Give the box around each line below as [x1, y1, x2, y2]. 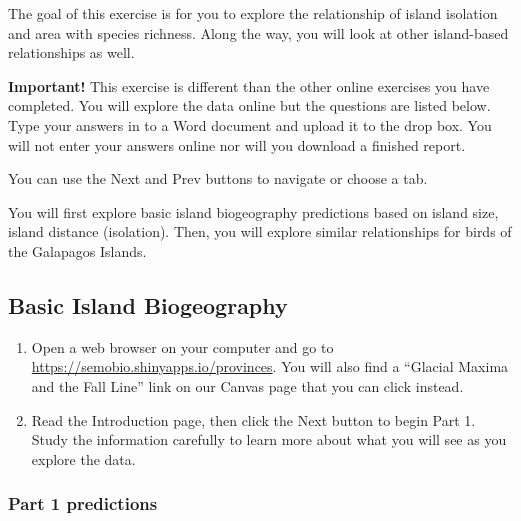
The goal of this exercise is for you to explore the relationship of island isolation [8, 3, 498, 23]
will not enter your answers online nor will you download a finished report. [8, 134, 466, 155]
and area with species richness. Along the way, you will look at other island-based [8, 22, 509, 43]
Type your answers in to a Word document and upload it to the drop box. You [8, 114, 492, 135]
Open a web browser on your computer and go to [31, 336, 334, 357]
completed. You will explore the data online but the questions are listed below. [8, 95, 491, 116]
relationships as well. [8, 42, 135, 63]
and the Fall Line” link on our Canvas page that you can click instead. [31, 375, 464, 396]
